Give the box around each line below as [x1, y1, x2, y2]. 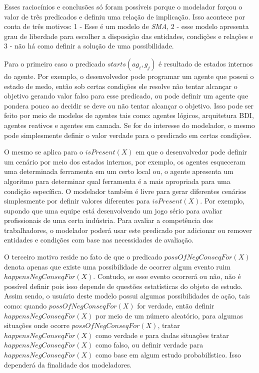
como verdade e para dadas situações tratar [95, 329, 229, 340]
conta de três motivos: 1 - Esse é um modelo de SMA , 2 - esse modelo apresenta [4, 21, 249, 31]
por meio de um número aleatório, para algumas [95, 310, 243, 320]
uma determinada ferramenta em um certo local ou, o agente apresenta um [4, 166, 233, 176]
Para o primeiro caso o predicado [4, 58, 105, 68]
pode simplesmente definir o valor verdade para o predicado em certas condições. [4, 129, 251, 140]
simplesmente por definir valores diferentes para [4, 195, 150, 206]
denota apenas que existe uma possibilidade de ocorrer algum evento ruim [4, 261, 231, 271]
